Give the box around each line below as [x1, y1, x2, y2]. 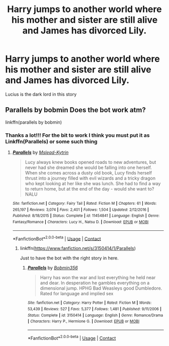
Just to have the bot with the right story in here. [20, 255, 119, 261]
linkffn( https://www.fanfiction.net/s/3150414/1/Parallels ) [20, 245, 136, 251]
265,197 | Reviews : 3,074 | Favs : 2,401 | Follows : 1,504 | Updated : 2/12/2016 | [12, 207, 149, 212]
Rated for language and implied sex [40, 291, 114, 297]
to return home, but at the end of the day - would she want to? [25, 186, 154, 192]
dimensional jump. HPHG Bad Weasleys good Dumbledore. [40, 285, 162, 291]
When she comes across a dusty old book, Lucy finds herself [25, 170, 152, 176]
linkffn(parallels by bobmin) [5, 119, 62, 125]
